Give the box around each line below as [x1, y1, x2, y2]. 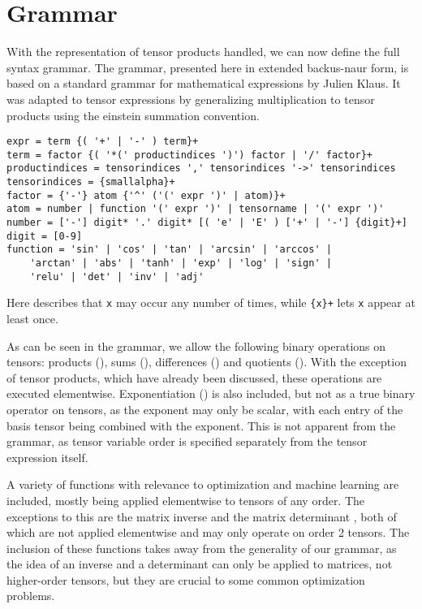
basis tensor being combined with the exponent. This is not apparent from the [6, 417, 396, 434]
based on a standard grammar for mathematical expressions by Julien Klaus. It [6, 75, 401, 92]
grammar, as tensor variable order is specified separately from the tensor [6, 433, 368, 450]
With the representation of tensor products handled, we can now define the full [6, 43, 400, 60]
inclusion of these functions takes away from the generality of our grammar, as [6, 539, 397, 556]
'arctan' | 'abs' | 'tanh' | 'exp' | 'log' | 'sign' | [29, 257, 332, 269]
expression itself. [6, 448, 88, 465]
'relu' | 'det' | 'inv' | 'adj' [29, 270, 205, 283]
